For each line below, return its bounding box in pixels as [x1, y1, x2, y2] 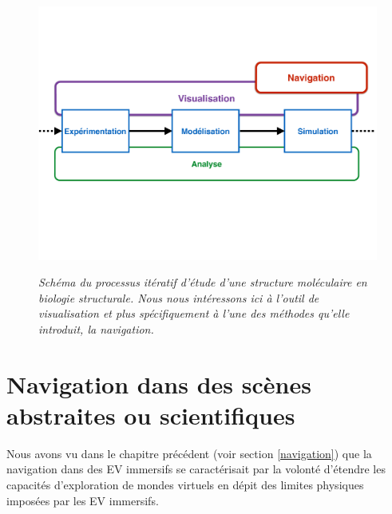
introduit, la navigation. [38, 320, 154, 337]
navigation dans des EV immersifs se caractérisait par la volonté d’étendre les [6, 461, 386, 477]
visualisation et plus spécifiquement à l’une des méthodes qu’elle [38, 305, 350, 322]
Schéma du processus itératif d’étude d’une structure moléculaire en [38, 274, 367, 291]
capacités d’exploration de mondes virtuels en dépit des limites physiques [6, 476, 364, 493]
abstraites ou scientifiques [6, 398, 295, 431]
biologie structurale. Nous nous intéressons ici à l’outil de [38, 289, 319, 306]
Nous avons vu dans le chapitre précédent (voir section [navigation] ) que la [6, 445, 372, 461]
